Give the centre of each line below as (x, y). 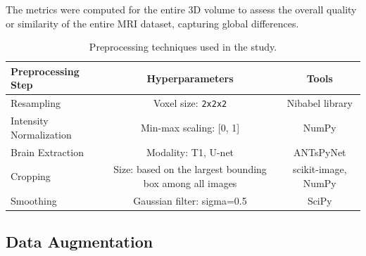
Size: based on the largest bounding (190, 169)
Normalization (41, 134)
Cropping (31, 176)
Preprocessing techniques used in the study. (183, 47)
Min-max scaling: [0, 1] (190, 127)
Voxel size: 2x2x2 (190, 103)
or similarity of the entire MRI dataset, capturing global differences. (152, 23)
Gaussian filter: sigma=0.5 (190, 200)
